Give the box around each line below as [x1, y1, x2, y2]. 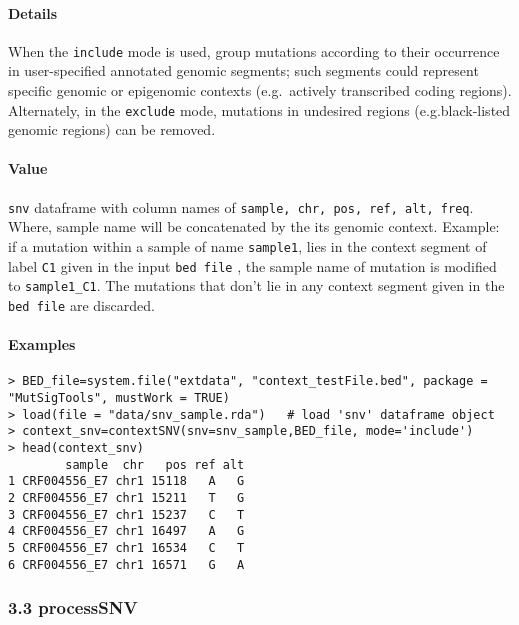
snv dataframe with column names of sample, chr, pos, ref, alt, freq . [8, 196, 474, 217]
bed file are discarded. [8, 294, 155, 315]
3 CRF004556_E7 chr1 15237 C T [8, 507, 245, 522]
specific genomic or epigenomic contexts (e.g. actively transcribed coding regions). [8, 80, 512, 101]
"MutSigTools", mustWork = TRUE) [8, 391, 230, 406]
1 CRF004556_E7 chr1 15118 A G [8, 474, 245, 489]
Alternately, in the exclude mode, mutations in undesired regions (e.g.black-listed [8, 99, 511, 120]
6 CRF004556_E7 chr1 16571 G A [8, 557, 245, 572]
